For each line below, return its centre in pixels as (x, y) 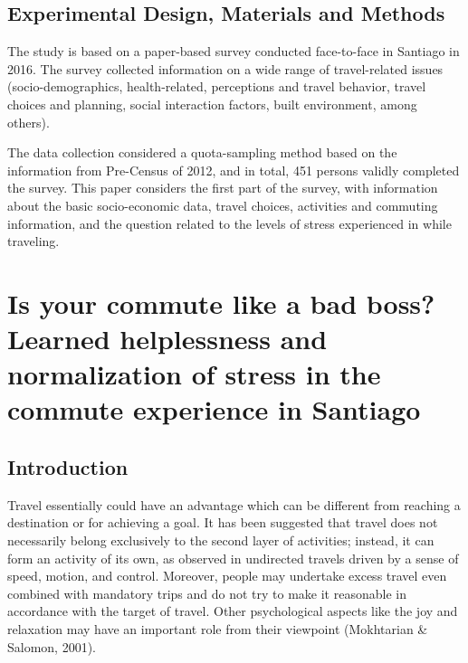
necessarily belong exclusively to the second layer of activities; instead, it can (221, 540)
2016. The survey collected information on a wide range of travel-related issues (225, 68)
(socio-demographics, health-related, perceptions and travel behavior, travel (217, 86)
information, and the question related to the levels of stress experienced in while (229, 223)
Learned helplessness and (167, 339)
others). (29, 122)
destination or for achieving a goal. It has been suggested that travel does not (223, 522)
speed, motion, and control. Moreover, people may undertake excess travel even (227, 576)
